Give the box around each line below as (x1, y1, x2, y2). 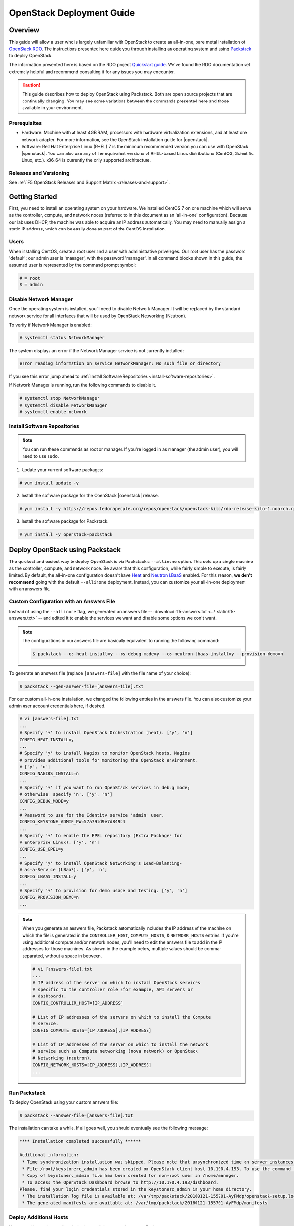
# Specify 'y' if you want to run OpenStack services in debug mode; (19, 785, 190, 791)
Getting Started (9, 192, 57, 201)
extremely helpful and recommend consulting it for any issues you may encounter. (9, 69, 175, 75)
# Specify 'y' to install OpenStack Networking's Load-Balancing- (19, 860, 182, 866)
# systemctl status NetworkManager (19, 335, 105, 340)
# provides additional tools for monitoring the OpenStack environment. (19, 757, 198, 763)
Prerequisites (9, 119, 42, 126)
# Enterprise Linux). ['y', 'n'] (19, 840, 100, 845)
